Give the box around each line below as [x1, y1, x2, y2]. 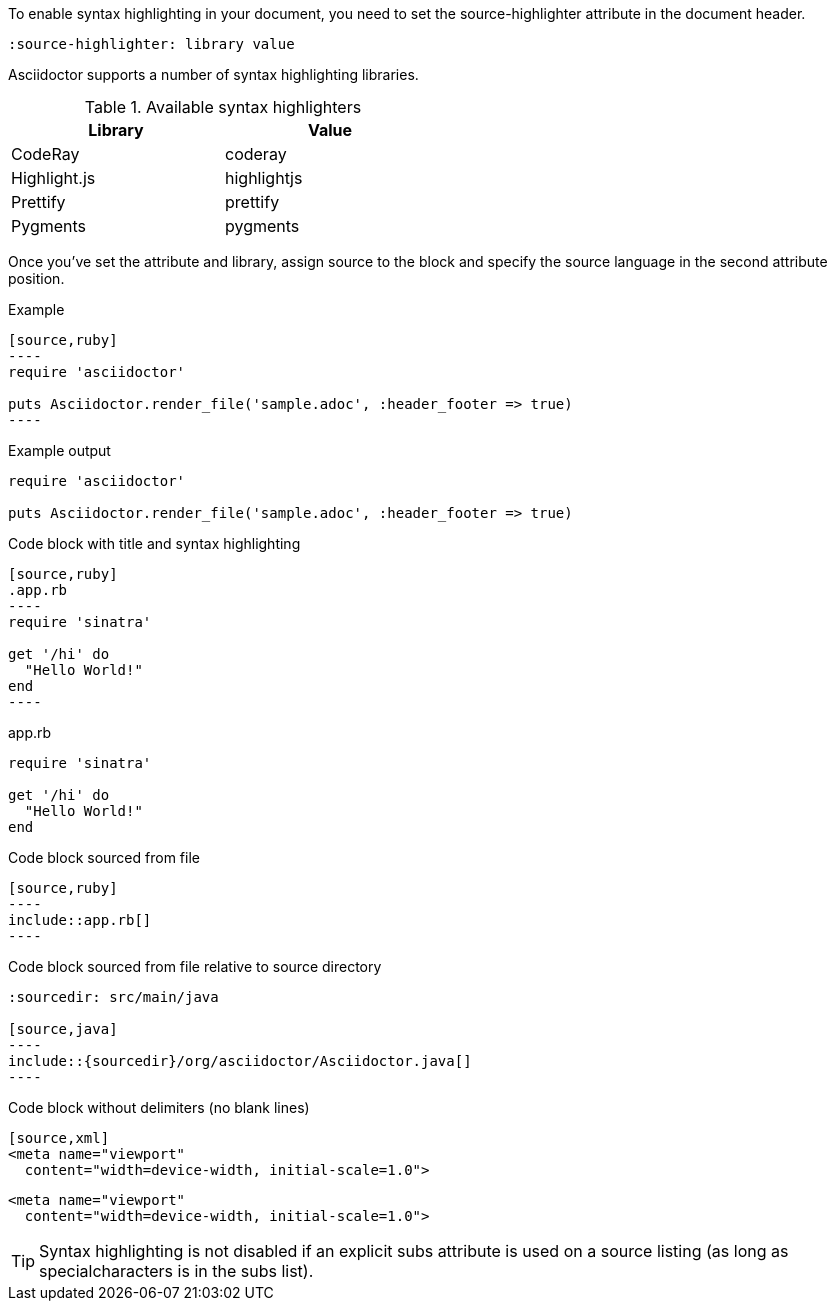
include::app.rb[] [8, 912, 152, 928]
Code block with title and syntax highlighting [8, 535, 301, 552]
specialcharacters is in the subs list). [39, 1261, 314, 1281]
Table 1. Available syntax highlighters [84, 97, 362, 117]
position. [8, 270, 65, 287]
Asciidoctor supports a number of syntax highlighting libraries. [8, 66, 419, 83]
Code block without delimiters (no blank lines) [8, 1099, 310, 1116]
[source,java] [8, 1021, 118, 1037]
